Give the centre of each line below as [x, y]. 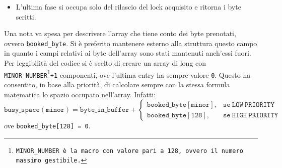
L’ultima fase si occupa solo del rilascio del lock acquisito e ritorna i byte [128, 7]
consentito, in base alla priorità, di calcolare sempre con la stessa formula [117, 84]
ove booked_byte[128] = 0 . [47, 126]
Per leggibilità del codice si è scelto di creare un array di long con [105, 63]
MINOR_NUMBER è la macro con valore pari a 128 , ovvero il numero [129, 151]
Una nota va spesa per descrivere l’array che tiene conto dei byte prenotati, [120, 33]
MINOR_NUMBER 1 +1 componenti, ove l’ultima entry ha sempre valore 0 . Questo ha [127, 74]
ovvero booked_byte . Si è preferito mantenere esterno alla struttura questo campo [131, 43]
